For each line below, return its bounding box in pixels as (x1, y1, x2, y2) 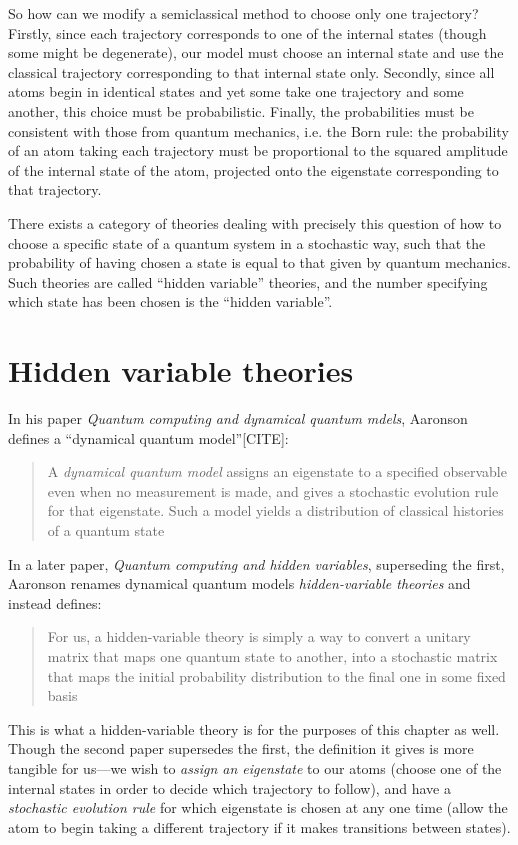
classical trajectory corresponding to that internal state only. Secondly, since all (8, 61, 495, 82)
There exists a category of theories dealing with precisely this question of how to (8, 212, 502, 233)
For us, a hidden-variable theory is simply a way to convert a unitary (47, 626, 471, 647)
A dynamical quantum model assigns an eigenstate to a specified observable (47, 461, 507, 482)
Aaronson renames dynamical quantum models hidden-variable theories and (8, 573, 471, 594)
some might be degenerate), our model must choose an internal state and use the (8, 42, 504, 63)
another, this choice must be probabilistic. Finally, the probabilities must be (8, 100, 474, 121)
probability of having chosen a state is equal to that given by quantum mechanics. (8, 252, 511, 273)
